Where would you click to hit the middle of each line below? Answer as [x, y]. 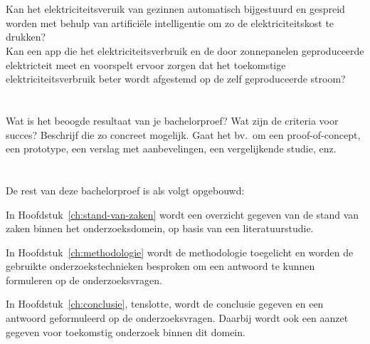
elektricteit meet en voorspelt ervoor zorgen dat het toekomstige [146, 64]
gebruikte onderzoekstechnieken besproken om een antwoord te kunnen [160, 266]
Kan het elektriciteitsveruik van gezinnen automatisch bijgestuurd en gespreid [175, 9]
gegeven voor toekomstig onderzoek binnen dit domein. [126, 332]
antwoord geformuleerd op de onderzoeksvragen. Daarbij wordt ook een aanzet [177, 318]
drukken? [26, 37]
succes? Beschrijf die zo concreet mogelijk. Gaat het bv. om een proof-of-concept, [183, 134]
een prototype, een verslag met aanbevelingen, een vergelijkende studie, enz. [171, 148]
